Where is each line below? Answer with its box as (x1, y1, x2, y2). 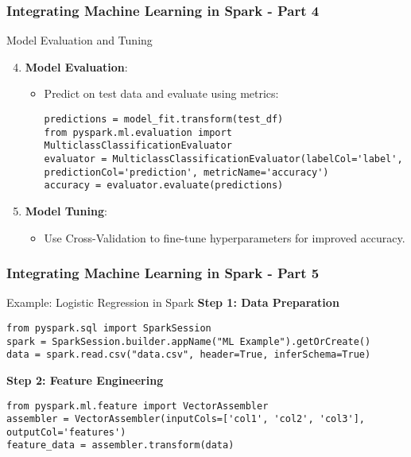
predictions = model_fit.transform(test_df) (44, 114, 284, 125)
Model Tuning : (25, 202, 107, 219)
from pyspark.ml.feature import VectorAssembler (6, 400, 269, 412)
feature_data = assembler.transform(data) (6, 440, 235, 451)
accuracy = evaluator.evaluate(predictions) (44, 180, 284, 192)
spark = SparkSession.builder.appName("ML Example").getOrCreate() (6, 335, 371, 347)
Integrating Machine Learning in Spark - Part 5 (6, 263, 320, 283)
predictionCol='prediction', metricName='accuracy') (44, 166, 329, 178)
